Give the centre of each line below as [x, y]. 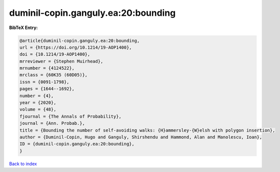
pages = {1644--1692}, [47, 89]
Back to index [23, 164]
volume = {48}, [38, 109]
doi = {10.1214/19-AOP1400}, [55, 54]
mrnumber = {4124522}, [47, 68]
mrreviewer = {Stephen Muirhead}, [61, 61]
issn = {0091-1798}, [44, 82]
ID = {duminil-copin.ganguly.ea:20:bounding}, [77, 144]
